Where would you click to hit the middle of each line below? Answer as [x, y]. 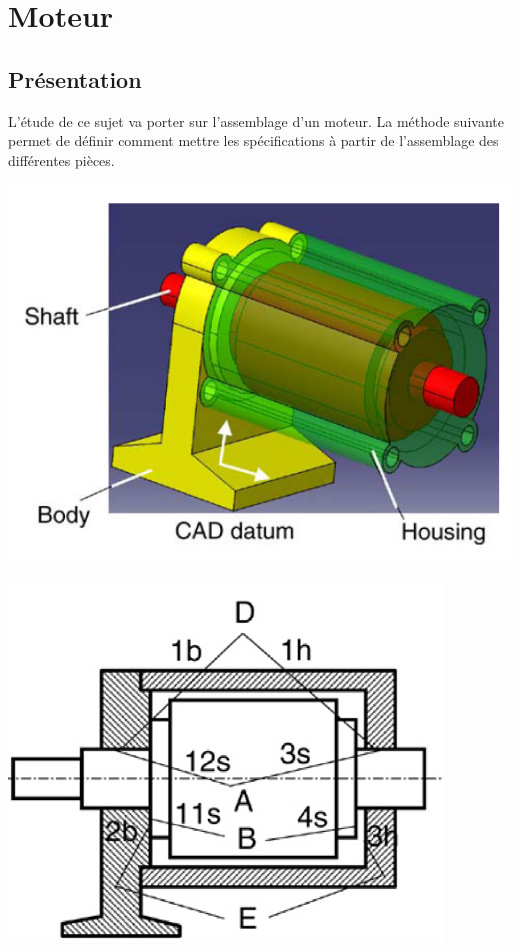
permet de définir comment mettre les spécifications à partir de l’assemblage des [253, 140]
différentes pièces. [61, 159]
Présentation [75, 78]
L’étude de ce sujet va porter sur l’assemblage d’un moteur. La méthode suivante [256, 120]
